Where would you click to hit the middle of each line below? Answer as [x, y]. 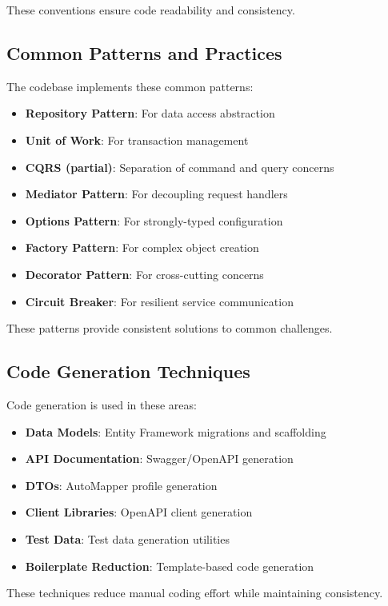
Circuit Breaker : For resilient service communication [159, 301]
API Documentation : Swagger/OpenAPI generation [159, 458]
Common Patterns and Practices [144, 52]
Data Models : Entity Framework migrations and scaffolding [176, 431]
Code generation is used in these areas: [102, 404]
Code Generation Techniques [128, 371]
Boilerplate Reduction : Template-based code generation [170, 566]
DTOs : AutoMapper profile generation [121, 485]
